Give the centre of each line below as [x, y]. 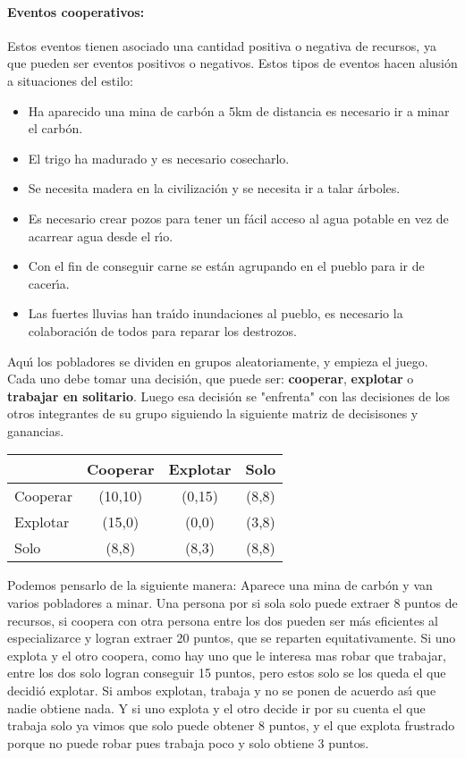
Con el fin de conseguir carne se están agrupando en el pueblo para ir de [226, 266]
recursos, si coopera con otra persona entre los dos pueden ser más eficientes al [223, 620]
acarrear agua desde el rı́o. [101, 236]
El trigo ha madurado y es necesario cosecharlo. [159, 158]
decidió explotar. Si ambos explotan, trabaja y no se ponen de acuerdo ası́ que [222, 691]
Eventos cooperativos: [76, 11]
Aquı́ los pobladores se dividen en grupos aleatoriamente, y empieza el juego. [218, 361]
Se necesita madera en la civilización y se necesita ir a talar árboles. [214, 188]
